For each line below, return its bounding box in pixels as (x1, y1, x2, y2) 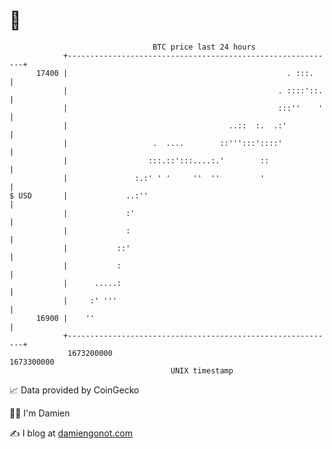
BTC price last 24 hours (152, 42, 256, 52)
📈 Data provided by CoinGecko (9, 384, 140, 396)
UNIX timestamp (170, 365, 234, 376)
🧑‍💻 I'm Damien (9, 407, 71, 419)
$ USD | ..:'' (9, 190, 149, 201)
